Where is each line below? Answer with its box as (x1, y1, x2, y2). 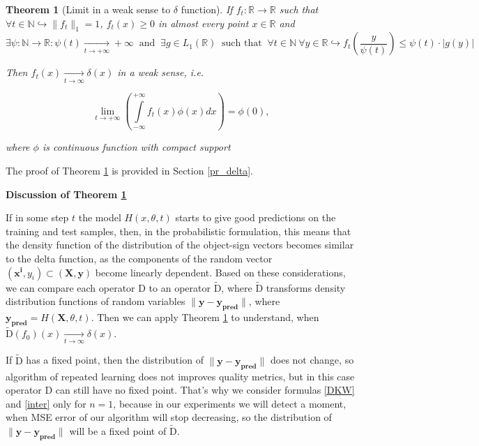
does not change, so (271, 352, 354, 367)
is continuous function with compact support (42, 140, 231, 154)
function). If (181, 2, 233, 16)
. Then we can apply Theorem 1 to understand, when (91, 310, 319, 325)
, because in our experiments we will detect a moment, (113, 396, 347, 410)
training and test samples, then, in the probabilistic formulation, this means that (6, 223, 351, 238)
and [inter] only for (6, 396, 86, 410)
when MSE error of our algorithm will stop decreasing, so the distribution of (6, 410, 332, 424)
